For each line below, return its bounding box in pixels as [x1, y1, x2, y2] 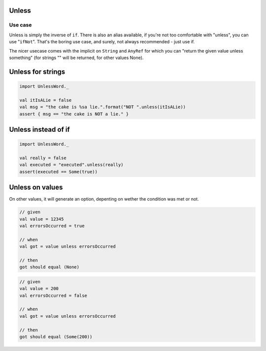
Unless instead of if [9, 125, 70, 134]
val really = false [19, 155, 66, 161]
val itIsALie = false [19, 97, 72, 103]
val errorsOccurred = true [19, 223, 85, 229]
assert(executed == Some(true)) [19, 169, 98, 175]
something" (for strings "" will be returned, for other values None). [9, 55, 144, 60]
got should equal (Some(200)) [19, 334, 93, 339]
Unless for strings [9, 67, 66, 76]
